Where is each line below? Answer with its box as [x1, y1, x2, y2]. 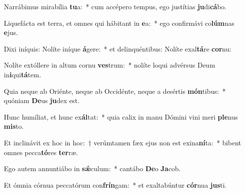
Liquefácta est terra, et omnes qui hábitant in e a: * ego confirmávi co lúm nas [4, 18, 234, 28]
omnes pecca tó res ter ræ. [4, 147, 78, 157]
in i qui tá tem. [4, 69, 41, 79]
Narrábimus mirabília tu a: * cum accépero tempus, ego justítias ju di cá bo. [4, 1, 227, 11]
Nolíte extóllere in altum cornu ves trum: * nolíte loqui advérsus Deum [4, 60, 215, 70]
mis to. [4, 121, 24, 131]
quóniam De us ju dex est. [4, 95, 80, 105]
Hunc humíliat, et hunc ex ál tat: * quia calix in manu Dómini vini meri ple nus [4, 111, 238, 122]
